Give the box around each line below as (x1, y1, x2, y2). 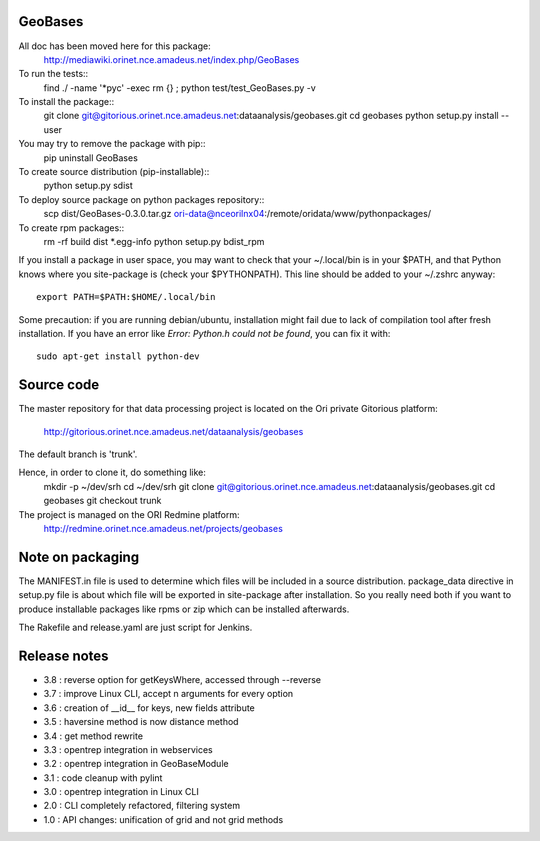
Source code (18, 376, 100, 394)
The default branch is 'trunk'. (18, 448, 138, 460)
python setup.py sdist (43, 180, 134, 192)
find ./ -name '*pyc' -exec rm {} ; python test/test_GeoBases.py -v (43, 81, 317, 94)
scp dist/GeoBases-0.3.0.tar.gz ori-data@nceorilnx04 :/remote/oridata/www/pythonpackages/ (43, 208, 432, 220)
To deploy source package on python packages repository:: (18, 193, 265, 205)
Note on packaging (18, 548, 140, 565)
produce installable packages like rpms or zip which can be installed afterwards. (18, 603, 350, 615)
